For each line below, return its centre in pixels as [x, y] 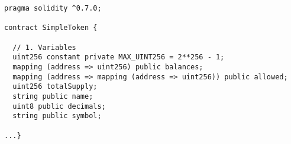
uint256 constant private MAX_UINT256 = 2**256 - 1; [119, 57]
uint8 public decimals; [59, 106]
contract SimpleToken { [51, 28]
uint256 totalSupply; [55, 87]
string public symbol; [57, 116]
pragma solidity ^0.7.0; [53, 8]
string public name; [53, 96]
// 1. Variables [44, 47]
